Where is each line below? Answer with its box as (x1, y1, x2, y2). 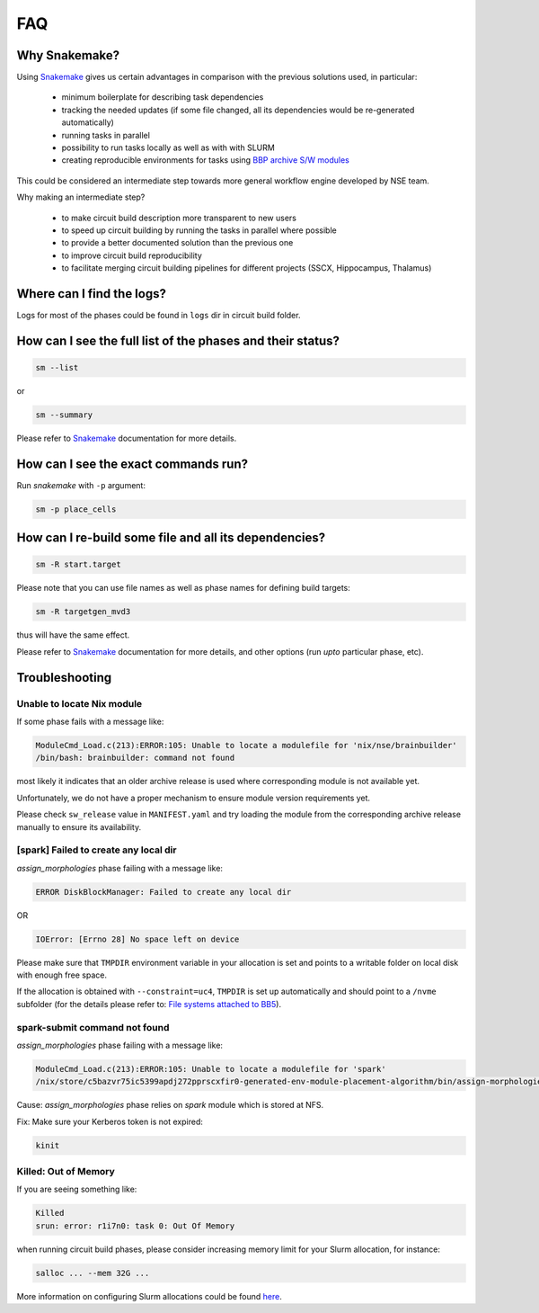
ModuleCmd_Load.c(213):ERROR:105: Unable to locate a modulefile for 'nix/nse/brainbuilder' (35, 740, 457, 750)
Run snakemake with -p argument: (16, 479, 146, 490)
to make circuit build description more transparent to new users (61, 212, 296, 223)
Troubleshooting (16, 670, 112, 685)
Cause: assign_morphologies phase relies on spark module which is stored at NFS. (16, 1100, 324, 1111)
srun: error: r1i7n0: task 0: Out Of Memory (35, 1220, 235, 1231)
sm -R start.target (35, 559, 121, 570)
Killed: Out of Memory (16, 1166, 116, 1177)
